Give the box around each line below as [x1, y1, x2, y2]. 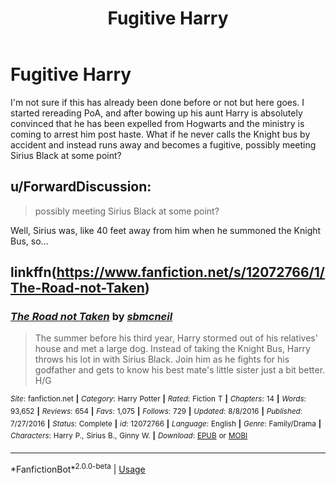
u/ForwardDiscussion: [10, 178, 152, 196]
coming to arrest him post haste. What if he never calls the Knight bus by [10, 128, 311, 140]
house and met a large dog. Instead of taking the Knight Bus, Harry [34, 343, 311, 355]
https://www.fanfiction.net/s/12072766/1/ [56, 264, 325, 281]
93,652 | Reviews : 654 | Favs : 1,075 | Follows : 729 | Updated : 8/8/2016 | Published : [10, 407, 303, 417]
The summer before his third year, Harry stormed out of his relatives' [34, 332, 318, 344]
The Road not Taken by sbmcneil [10, 310, 173, 324]
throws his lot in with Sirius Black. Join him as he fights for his [34, 353, 290, 366]
